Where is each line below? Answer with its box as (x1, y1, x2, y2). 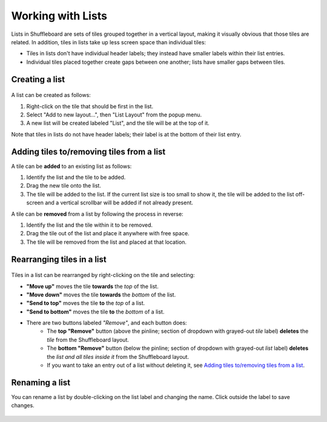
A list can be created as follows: (11, 92, 91, 99)
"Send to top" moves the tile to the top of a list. (26, 300, 145, 307)
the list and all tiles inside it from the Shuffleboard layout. (47, 353, 190, 360)
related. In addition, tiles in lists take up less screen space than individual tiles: (11, 38, 206, 45)
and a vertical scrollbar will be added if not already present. (44, 199, 194, 206)
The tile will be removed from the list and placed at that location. (26, 238, 187, 246)
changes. (11, 402, 35, 409)
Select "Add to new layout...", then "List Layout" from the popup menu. (26, 111, 202, 118)
